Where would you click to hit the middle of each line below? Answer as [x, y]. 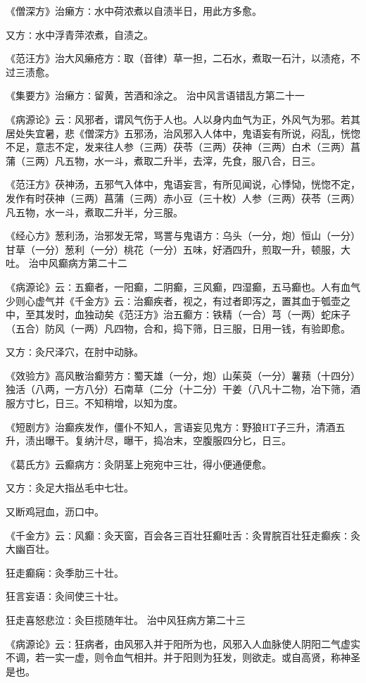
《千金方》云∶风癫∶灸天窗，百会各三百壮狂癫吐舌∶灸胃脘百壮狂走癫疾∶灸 [183, 535]
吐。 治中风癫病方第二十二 [67, 263]
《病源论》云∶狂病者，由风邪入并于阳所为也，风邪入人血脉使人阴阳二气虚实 [183, 643]
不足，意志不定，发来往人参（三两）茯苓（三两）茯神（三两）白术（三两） [178, 147]
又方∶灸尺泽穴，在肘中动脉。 [75, 352]
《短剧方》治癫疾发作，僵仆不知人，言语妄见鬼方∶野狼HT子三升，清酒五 [176, 426]
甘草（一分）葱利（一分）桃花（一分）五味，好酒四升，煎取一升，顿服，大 [178, 249]
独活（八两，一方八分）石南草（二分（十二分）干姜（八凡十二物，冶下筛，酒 [183, 389]
